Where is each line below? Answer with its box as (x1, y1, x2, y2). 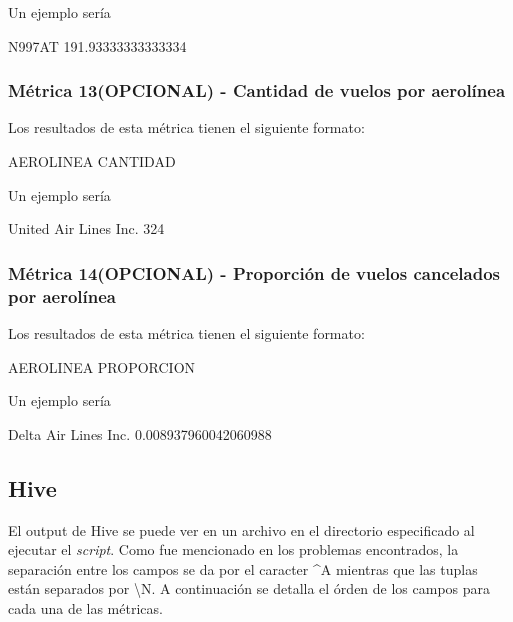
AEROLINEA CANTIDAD (8, 151, 176, 171)
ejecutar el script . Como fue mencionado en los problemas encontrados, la (8, 539, 459, 560)
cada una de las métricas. (8, 597, 163, 618)
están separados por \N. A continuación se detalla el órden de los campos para (8, 578, 491, 599)
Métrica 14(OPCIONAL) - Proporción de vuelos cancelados (8, 260, 501, 285)
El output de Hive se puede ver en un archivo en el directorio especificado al (8, 519, 475, 540)
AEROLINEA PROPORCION (8, 356, 196, 377)
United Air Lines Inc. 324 (8, 218, 165, 239)
